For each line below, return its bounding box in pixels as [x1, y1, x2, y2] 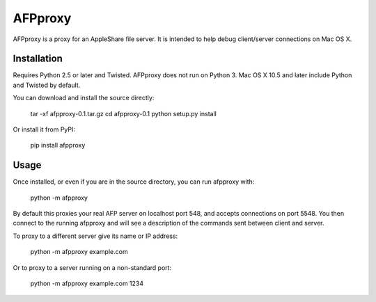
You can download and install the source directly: [13, 94, 155, 102]
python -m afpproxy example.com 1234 [30, 279, 144, 288]
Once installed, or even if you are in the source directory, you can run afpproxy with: [13, 177, 255, 186]
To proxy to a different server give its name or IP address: [13, 232, 178, 240]
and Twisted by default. [13, 81, 81, 89]
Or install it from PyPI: [13, 125, 76, 134]
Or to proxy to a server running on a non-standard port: [13, 263, 172, 271]
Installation [13, 53, 63, 65]
